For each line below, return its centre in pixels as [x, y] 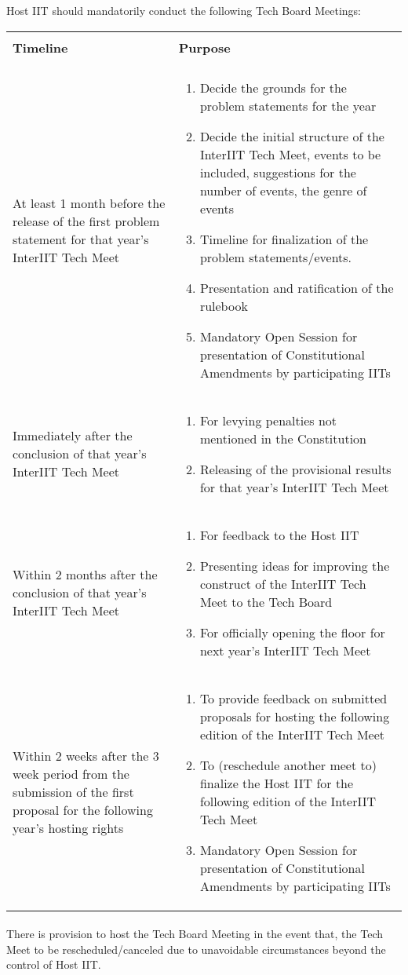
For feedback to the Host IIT [279, 535]
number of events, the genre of [283, 190]
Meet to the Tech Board [266, 601]
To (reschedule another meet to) [288, 765]
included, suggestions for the [278, 172]
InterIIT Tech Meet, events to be [290, 154]
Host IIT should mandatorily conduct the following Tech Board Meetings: [184, 10]
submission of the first [73, 792]
